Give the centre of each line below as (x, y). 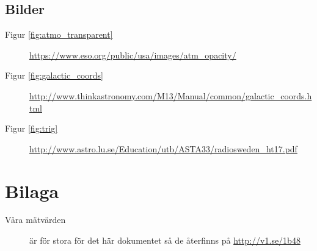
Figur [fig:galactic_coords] (54, 75)
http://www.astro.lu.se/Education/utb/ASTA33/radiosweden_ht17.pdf (163, 148)
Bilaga (32, 190)
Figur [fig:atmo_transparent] (59, 34)
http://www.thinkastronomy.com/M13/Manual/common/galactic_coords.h (171, 95)
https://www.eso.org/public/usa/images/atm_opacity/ (133, 55)
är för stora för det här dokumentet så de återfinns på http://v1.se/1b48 (165, 240)
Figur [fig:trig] (31, 128)
